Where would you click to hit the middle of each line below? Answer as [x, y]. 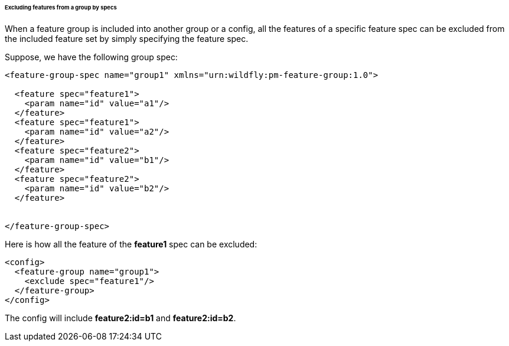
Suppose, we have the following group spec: [91, 57]
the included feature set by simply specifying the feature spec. [127, 38]
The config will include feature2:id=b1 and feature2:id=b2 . [120, 318]
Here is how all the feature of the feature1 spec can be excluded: [131, 244]
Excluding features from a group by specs [61, 7]
